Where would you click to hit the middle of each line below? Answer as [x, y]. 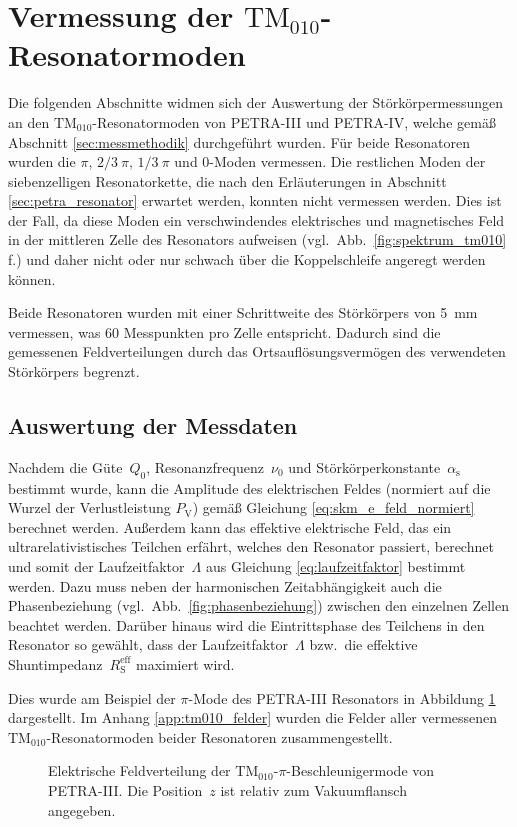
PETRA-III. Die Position [125, 789]
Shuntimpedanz [55, 663]
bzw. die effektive [363, 644]
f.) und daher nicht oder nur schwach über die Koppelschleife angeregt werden [247, 259]
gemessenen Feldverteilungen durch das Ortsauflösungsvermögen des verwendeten [257, 351]
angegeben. [82, 809]
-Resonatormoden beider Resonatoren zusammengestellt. [219, 736]
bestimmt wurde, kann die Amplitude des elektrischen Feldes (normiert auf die [249, 487]
